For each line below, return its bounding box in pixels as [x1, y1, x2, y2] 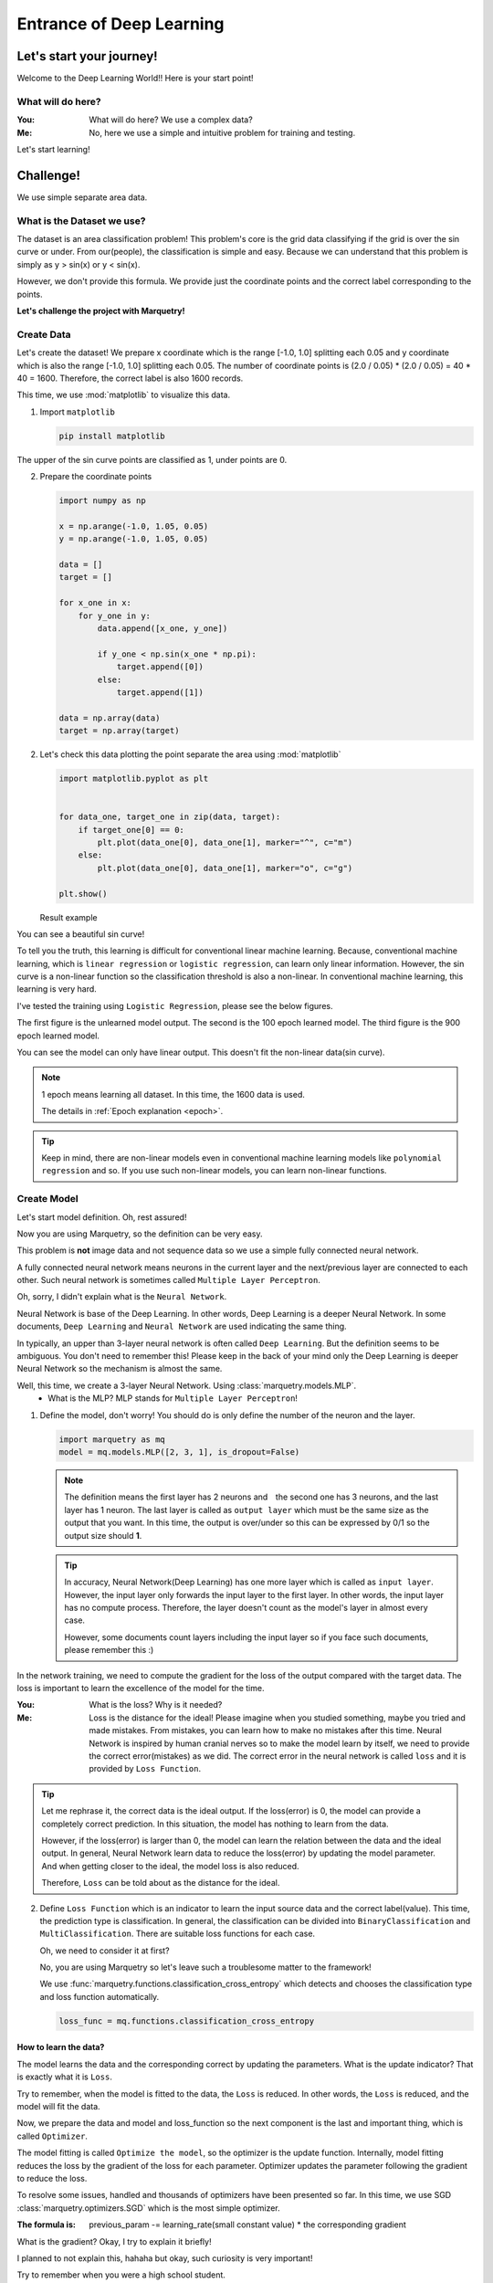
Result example [39, 911, 98, 922]
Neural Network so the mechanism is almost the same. [16, 1363, 223, 1374]
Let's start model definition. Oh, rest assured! [16, 1211, 187, 1223]
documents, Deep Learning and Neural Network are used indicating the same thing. [16, 1320, 347, 1332]
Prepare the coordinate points [39, 471, 152, 482]
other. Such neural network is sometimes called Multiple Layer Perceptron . [16, 1275, 321, 1286]
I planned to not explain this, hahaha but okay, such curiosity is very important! [16, 2252, 313, 2264]
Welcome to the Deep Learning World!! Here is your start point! [16, 73, 255, 84]
